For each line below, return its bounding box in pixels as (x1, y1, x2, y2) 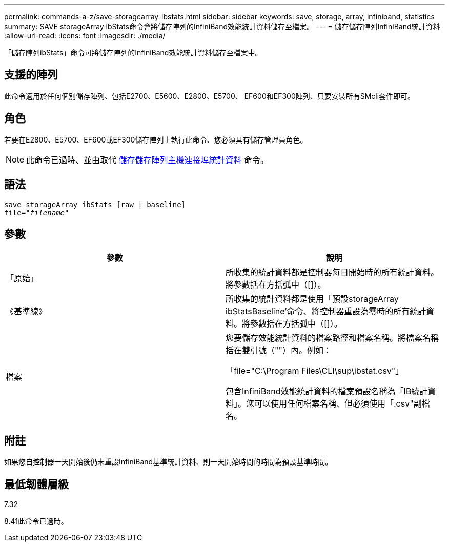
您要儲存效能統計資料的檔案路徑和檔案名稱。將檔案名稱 (226, 333, 439, 343)
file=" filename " (4, 208, 69, 217)
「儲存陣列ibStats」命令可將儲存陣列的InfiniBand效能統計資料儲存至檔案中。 (4, 48, 262, 57)
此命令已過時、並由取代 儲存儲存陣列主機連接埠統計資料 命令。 (26, 154, 269, 165)
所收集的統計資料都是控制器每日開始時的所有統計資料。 (226, 267, 439, 278)
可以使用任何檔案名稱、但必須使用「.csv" (254, 398, 414, 409)
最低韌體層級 (4, 477, 69, 491)
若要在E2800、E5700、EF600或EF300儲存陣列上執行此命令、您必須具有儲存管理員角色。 (4, 135, 308, 144)
